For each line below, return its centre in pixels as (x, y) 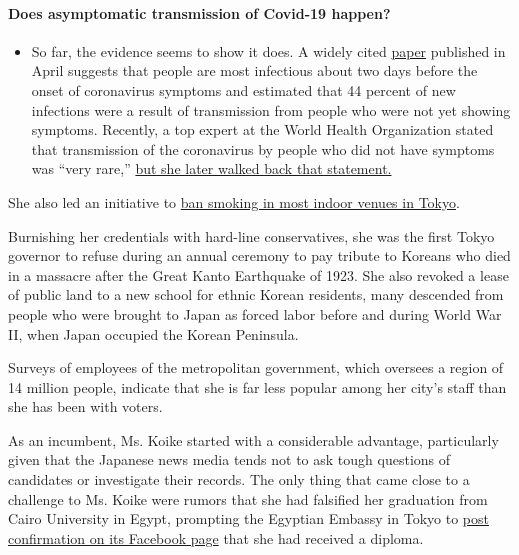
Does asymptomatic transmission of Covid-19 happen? (199, 12)
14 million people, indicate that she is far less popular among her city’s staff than (257, 386)
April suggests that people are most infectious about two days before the (254, 70)
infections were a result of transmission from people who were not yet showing (271, 109)
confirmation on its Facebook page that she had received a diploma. (216, 537)
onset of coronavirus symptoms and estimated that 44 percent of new (243, 89)
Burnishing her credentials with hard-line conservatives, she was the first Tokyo (251, 235)
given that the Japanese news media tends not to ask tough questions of (229, 459)
